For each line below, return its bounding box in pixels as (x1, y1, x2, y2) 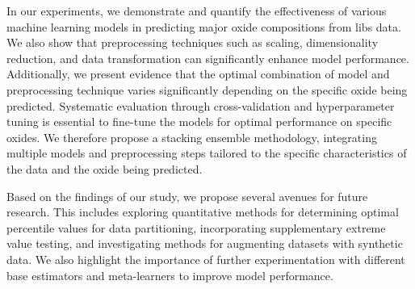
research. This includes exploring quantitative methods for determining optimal (6, 203, 399, 220)
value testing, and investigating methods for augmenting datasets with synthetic (6, 235, 403, 252)
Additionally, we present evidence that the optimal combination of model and (6, 65, 390, 82)
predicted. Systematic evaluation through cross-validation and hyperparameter (6, 97, 395, 114)
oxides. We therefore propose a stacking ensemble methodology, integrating (6, 128, 377, 145)
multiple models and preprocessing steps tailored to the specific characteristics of (6, 144, 407, 161)
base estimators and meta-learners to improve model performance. (6, 266, 333, 283)
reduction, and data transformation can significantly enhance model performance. (6, 49, 409, 66)
